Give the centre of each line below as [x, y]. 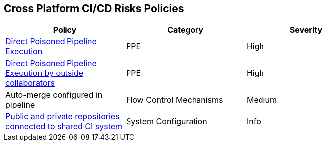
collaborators [30, 83]
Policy [65, 30]
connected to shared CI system [64, 127]
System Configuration [166, 122]
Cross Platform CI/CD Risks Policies [94, 9]
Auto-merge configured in [54, 95]
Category [185, 30]
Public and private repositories [63, 117]
